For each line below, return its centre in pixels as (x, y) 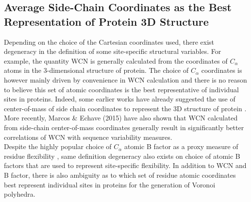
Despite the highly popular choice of (58, 146)
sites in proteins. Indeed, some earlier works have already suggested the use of (120, 99)
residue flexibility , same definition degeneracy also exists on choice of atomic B (122, 156)
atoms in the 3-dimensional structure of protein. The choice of (96, 70)
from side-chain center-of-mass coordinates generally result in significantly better (124, 127)
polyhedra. (20, 194)
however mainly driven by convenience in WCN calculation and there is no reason (125, 79)
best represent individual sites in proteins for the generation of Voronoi (110, 184)
